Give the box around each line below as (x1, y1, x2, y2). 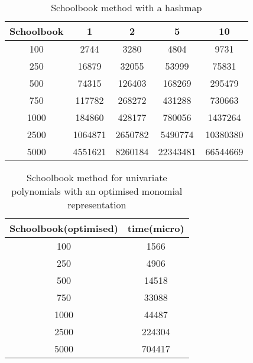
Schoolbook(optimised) (9, 221, 118, 235)
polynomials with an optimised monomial (11, 184, 183, 198)
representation (67, 198, 126, 211)
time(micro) (127, 221, 184, 235)
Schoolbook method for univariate (27, 171, 167, 184)
